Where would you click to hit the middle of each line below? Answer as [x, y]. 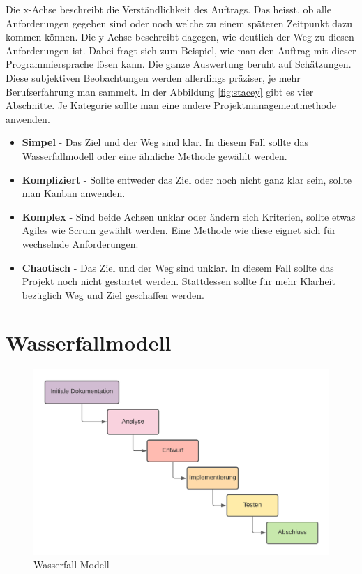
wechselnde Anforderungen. [80, 243]
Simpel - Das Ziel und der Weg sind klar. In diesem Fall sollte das [165, 142]
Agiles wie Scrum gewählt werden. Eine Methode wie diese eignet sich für [179, 230]
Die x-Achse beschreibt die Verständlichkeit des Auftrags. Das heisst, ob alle [168, 9]
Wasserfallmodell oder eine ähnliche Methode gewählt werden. [154, 155]
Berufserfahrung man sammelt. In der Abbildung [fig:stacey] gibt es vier [160, 91]
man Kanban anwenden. [74, 193]
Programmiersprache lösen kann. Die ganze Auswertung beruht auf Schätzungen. [179, 64]
